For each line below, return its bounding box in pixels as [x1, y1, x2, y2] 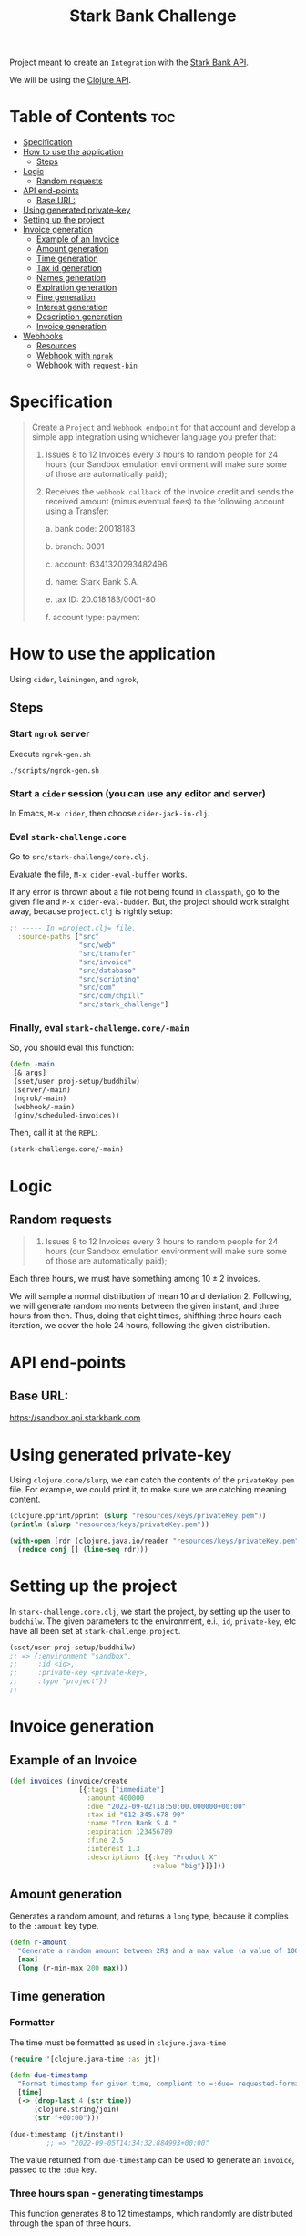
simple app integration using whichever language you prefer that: [31, 432, 277, 442]
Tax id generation [36, 263, 102, 274]
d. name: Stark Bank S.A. [45, 577, 139, 588]
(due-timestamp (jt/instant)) [9, 2129, 125, 2139]
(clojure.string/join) [33, 2105, 120, 2114]
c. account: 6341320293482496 [45, 558, 168, 570]
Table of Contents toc [9, 107, 176, 128]
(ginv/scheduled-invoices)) [13, 1110, 120, 1120]
